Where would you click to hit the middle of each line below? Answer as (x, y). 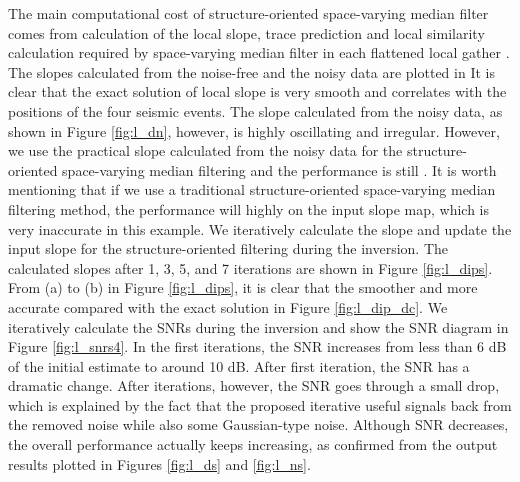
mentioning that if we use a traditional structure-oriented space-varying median (252, 189)
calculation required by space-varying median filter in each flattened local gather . (259, 52)
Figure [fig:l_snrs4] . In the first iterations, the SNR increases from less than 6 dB (257, 346)
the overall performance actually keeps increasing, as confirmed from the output (253, 444)
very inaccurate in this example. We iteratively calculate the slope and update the (260, 228)
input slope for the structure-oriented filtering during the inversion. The (228, 248)
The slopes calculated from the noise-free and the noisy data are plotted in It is (251, 71)
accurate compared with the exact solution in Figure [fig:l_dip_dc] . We (228, 306)
